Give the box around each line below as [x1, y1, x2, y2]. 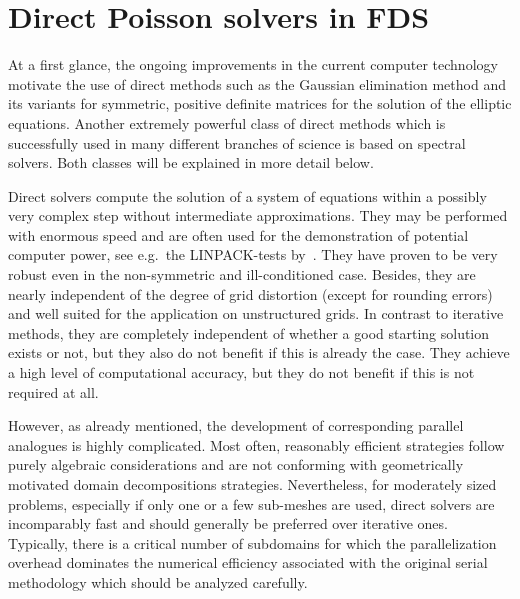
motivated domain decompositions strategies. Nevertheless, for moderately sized [8, 474, 497, 494]
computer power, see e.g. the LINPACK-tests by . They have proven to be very [8, 244, 498, 265]
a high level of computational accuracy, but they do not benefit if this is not [8, 362, 475, 383]
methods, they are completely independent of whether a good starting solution [8, 322, 490, 343]
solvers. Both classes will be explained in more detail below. [8, 152, 374, 173]
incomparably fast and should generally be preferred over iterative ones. [8, 513, 448, 534]
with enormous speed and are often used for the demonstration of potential [8, 224, 469, 245]
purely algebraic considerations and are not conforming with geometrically [8, 454, 464, 475]
